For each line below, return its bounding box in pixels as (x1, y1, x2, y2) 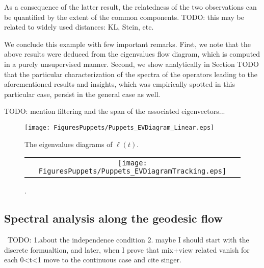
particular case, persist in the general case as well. (4, 88, 161, 99)
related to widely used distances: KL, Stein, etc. (4, 21, 154, 32)
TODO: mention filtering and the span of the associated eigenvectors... (4, 106, 225, 116)
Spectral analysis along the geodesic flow (4, 210, 223, 226)
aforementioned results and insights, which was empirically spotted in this (4, 79, 235, 89)
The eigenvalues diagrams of (24, 138, 113, 149)
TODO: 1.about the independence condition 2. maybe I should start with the (7, 234, 249, 245)
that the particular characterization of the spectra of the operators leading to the (4, 68, 258, 79)
